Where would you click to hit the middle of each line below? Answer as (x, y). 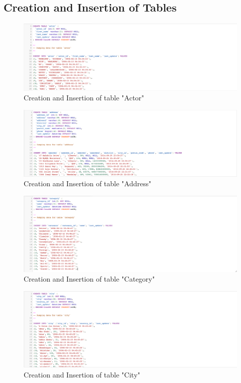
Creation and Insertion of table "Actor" (84, 98)
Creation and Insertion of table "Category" (89, 279)
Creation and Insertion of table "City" (82, 374)
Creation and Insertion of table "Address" (88, 183)
